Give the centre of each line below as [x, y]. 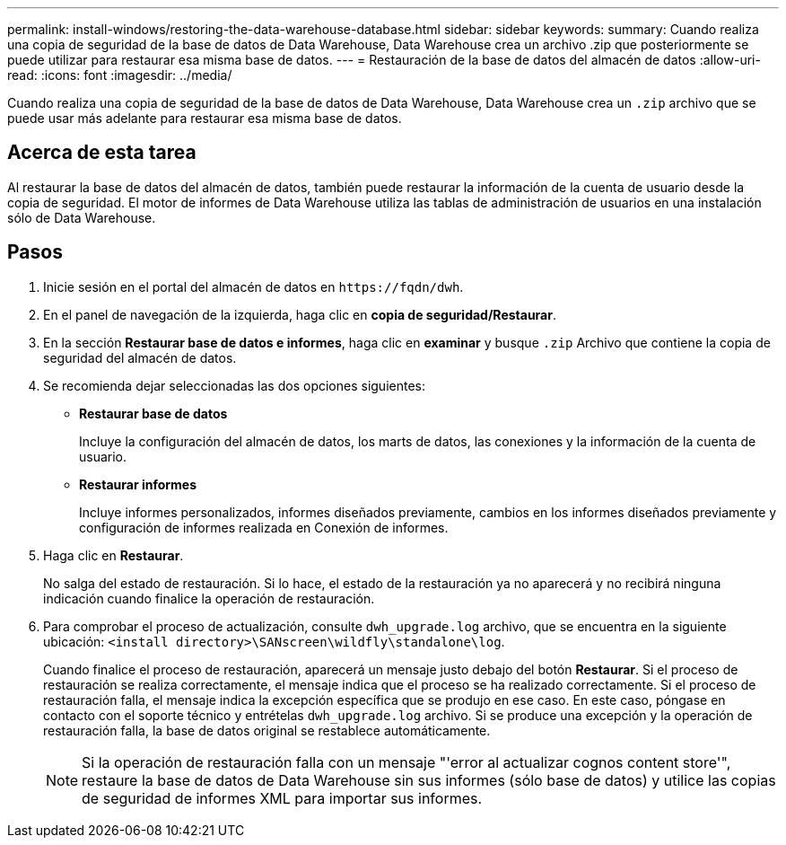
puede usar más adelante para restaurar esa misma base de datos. [205, 118]
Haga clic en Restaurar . [114, 555]
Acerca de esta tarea [102, 153]
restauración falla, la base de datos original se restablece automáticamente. [267, 730]
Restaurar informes [138, 484]
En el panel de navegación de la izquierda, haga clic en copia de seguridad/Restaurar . [300, 314]
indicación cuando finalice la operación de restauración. [209, 598]
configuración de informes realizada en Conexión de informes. [264, 527]
